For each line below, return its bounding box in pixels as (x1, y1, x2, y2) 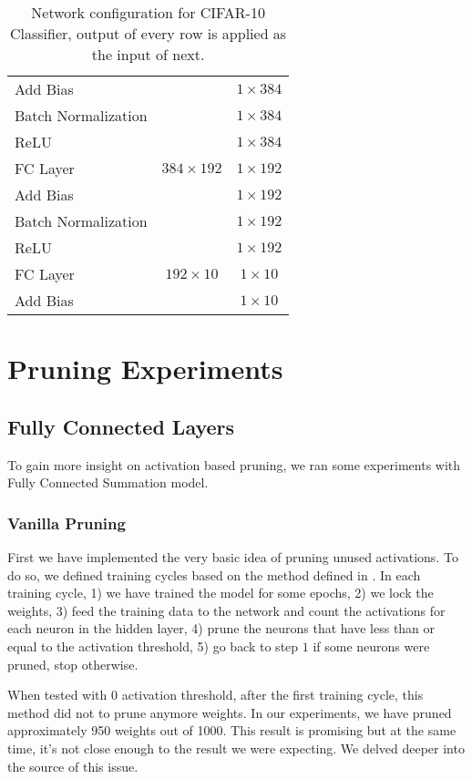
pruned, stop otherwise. (7, 654, 139, 673)
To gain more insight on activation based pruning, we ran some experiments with (7, 455, 461, 474)
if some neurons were (313, 636, 430, 655)
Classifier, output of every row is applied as (10, 23, 287, 44)
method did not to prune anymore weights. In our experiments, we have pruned (7, 702, 452, 722)
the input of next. (91, 44, 205, 65)
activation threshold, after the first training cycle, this (121, 685, 424, 704)
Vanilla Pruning (7, 511, 126, 534)
